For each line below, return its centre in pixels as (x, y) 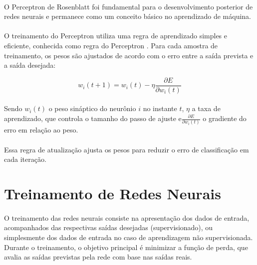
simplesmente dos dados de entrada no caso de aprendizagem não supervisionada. (128, 237)
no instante (160, 108)
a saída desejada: (30, 65)
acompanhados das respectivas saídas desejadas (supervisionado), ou (109, 227)
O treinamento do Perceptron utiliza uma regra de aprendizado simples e (116, 36)
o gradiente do (225, 118)
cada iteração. (25, 159)
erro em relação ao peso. (41, 130)
